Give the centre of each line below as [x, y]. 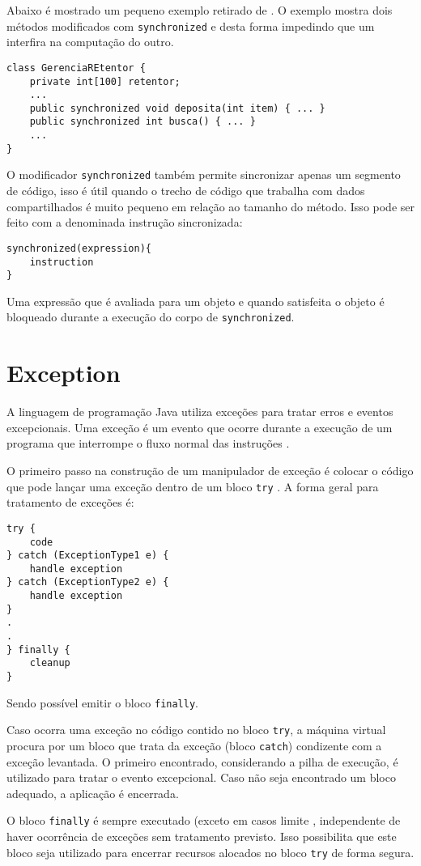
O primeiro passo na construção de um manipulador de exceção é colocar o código [210, 470]
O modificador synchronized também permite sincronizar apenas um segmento [204, 174]
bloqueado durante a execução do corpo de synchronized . [151, 317]
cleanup [50, 663]
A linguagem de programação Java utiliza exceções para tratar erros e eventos [200, 412]
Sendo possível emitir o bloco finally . [102, 702]
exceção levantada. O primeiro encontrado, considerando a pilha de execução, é [202, 761]
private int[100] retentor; [105, 81]
